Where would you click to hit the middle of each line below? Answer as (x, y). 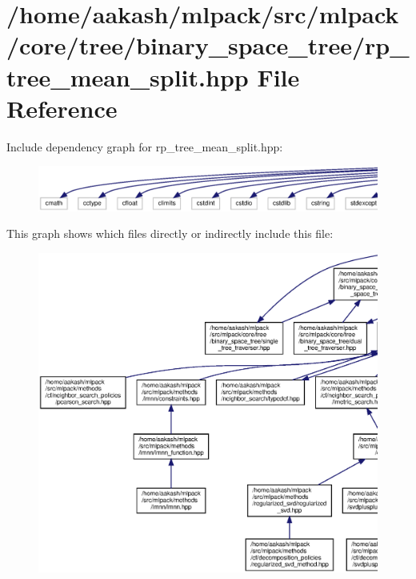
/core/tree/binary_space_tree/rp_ (208, 45)
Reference (62, 108)
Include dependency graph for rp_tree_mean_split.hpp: (145, 146)
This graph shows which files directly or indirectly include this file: (170, 233)
